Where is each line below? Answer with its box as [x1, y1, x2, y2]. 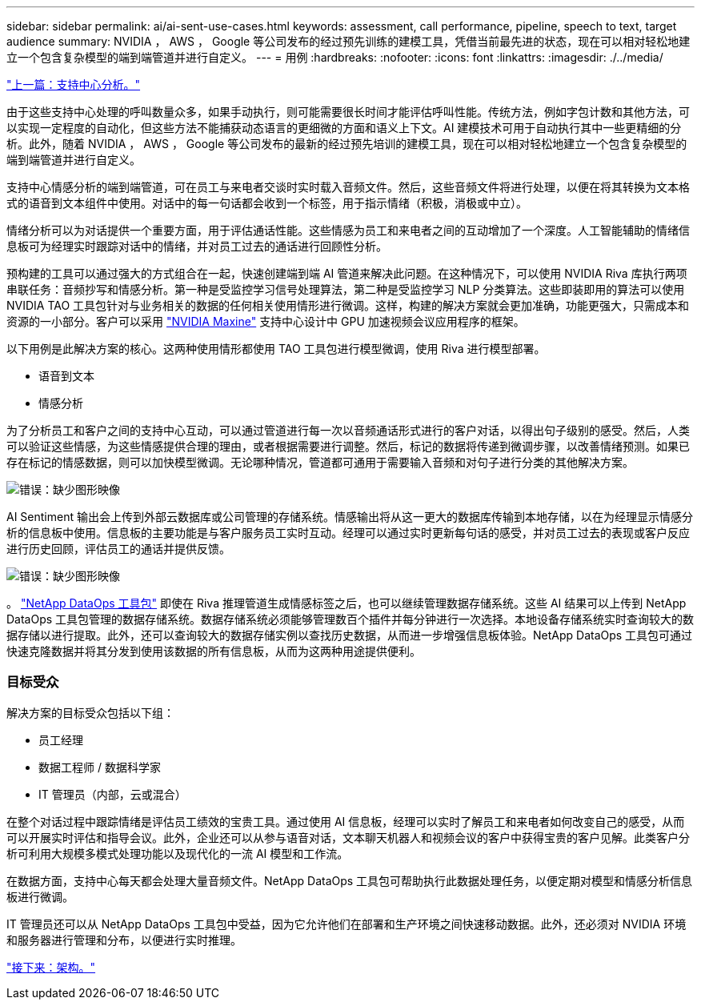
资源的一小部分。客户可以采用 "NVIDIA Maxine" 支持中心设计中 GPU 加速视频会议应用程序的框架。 [6, 315, 525, 328]
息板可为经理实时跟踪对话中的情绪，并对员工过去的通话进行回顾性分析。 [6, 239, 387, 253]
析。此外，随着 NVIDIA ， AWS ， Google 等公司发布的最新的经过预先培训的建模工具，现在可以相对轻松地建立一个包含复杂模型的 [6, 137, 687, 150]
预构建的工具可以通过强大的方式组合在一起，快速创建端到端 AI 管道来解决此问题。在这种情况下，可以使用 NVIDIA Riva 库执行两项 [6, 267, 687, 280]
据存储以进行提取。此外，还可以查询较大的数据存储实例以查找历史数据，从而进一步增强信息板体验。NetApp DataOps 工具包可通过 [6, 628, 693, 642]
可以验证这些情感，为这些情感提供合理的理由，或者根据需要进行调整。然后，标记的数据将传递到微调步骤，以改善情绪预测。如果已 [6, 439, 690, 453]
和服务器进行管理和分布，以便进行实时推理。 [6, 932, 242, 947]
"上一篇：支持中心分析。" [6, 78, 141, 91]
